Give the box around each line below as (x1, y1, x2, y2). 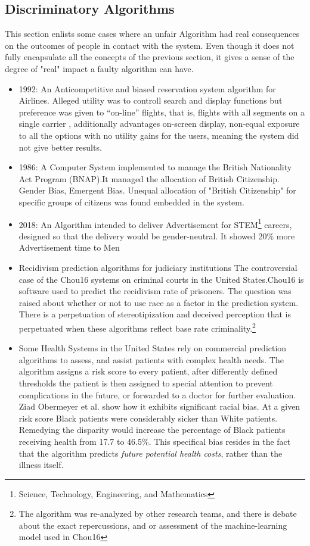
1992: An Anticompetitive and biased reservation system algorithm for (18, 82, 276, 95)
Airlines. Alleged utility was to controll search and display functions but (18, 94, 283, 107)
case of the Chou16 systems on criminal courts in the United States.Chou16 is (18, 273, 304, 285)
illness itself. (18, 458, 64, 471)
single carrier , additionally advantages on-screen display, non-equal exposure (18, 117, 300, 130)
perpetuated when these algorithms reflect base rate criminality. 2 (18, 320, 256, 334)
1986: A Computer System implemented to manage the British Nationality (18, 161, 292, 173)
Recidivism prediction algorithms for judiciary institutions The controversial (18, 261, 297, 273)
